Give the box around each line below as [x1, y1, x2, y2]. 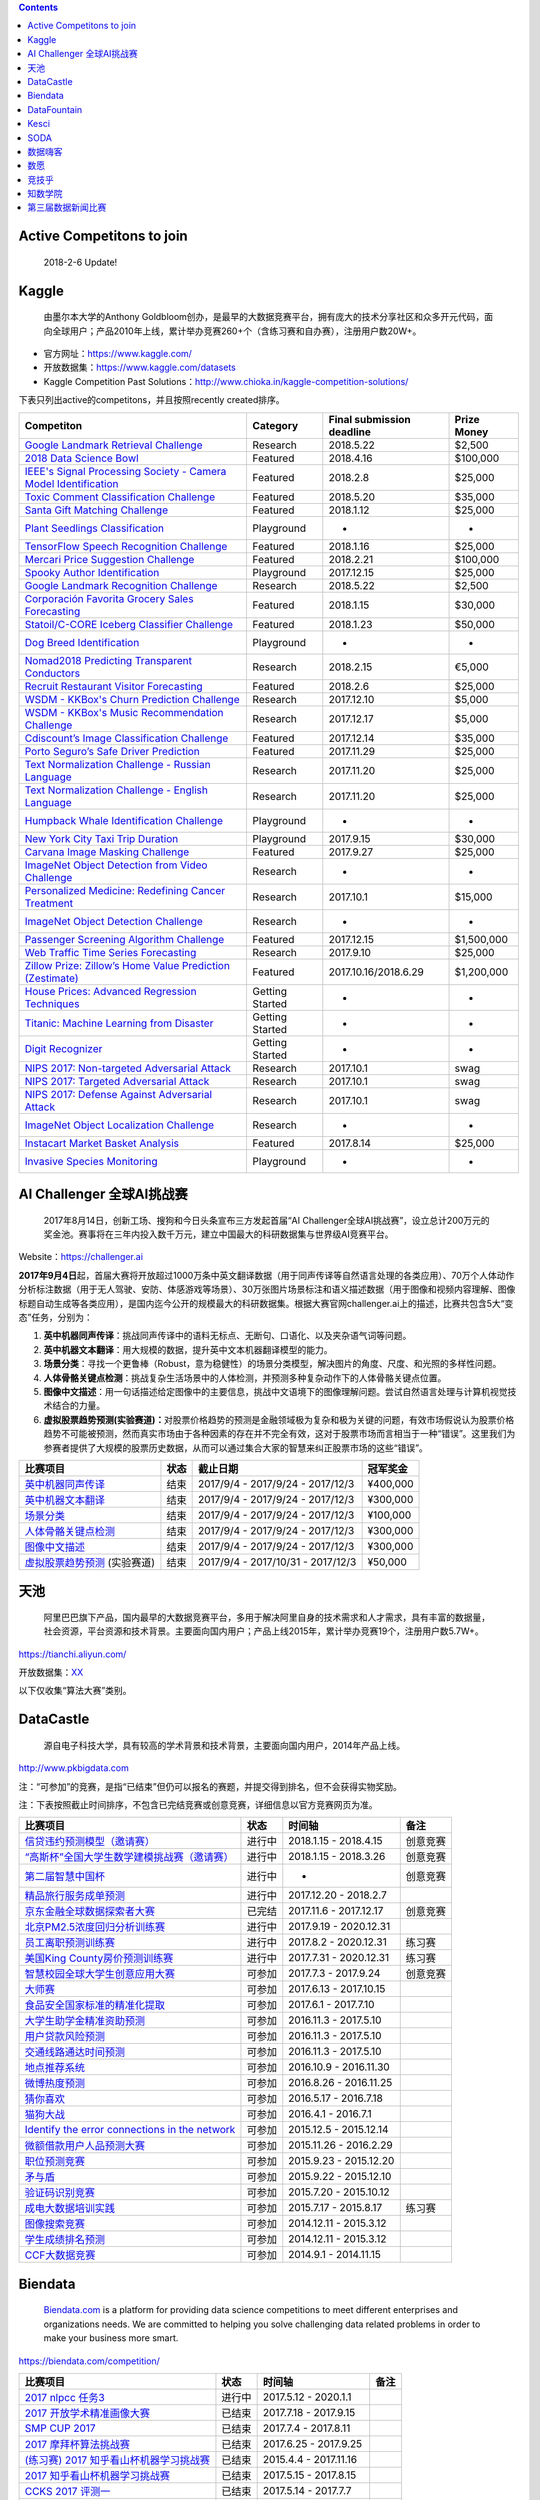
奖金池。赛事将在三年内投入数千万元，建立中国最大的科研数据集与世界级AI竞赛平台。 [43, 1228, 394, 1240]
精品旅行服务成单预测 [24, 1889, 125, 1903]
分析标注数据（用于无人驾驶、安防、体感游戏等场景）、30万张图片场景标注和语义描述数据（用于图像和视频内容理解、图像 [18, 1283, 516, 1295]
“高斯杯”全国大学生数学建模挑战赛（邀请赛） [24, 1850, 234, 1864]
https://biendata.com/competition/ [18, 2355, 160, 2367]
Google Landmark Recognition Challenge [24, 578, 218, 592]
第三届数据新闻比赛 [27, 201, 107, 214]
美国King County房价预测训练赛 [24, 1951, 174, 1965]
